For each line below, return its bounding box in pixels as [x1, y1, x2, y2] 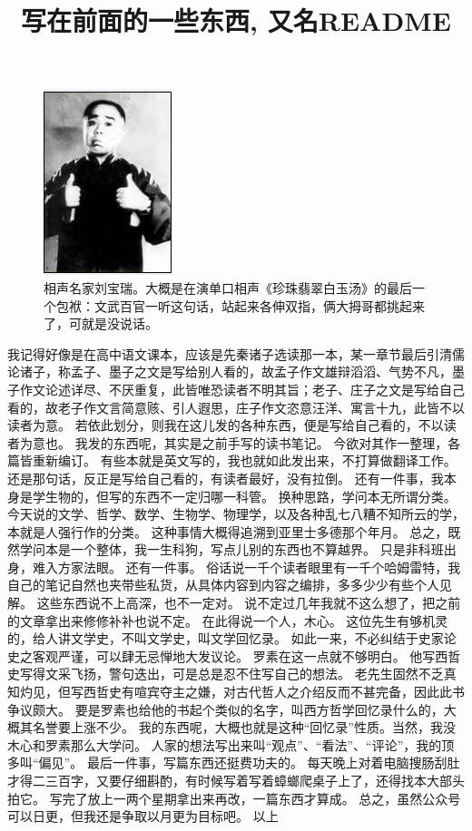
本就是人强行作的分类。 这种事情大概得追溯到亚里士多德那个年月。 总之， [7, 522, 448, 541]
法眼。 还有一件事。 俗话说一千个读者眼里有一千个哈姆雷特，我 [83, 557, 461, 576]
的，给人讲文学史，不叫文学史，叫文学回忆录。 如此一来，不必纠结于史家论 [7, 629, 457, 648]
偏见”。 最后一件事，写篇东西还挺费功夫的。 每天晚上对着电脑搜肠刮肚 [38, 753, 460, 772]
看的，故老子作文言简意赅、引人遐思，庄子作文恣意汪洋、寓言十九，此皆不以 [7, 397, 465, 416]
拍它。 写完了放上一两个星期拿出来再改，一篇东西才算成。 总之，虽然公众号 [7, 788, 461, 807]
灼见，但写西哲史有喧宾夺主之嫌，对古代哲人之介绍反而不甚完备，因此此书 [19, 682, 465, 701]
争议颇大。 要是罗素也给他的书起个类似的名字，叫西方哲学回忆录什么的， [7, 699, 444, 719]
